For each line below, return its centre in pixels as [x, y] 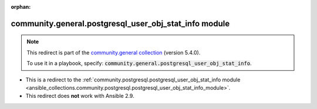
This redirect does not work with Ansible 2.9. [80, 96]
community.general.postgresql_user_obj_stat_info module [120, 23]
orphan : [21, 7]
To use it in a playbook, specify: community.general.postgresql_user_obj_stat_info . [139, 63]
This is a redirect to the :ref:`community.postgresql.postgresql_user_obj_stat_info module [133, 80]
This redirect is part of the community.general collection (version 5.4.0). [114, 52]
